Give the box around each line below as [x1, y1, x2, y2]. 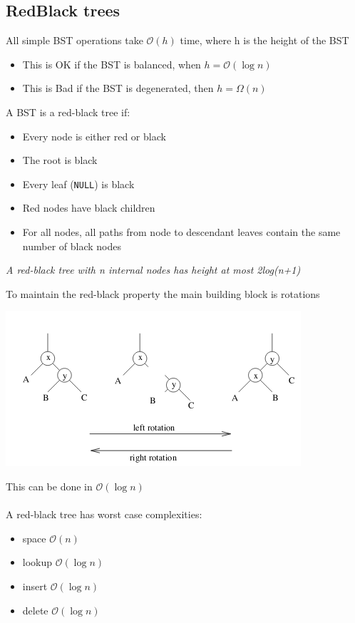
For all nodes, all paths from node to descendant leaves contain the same [22, 225, 341, 240]
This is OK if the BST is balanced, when [22, 56, 201, 71]
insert [22, 578, 48, 593]
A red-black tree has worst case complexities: [6, 507, 202, 522]
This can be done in [6, 478, 93, 493]
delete [22, 602, 48, 617]
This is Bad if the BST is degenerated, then [22, 81, 214, 96]
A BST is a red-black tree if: [6, 104, 130, 119]
